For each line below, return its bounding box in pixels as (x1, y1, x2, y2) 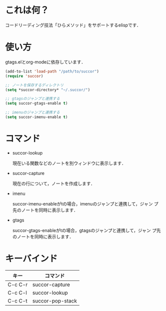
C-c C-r (7, 281, 28, 288)
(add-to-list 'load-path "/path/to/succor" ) (5, 68, 99, 74)
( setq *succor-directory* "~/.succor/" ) (5, 87, 91, 92)
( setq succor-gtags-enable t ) (5, 101, 68, 106)
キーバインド (5, 253, 58, 264)
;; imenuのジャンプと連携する (5, 110, 60, 115)
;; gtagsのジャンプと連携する (5, 96, 60, 101)
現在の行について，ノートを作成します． (12, 180, 95, 186)
